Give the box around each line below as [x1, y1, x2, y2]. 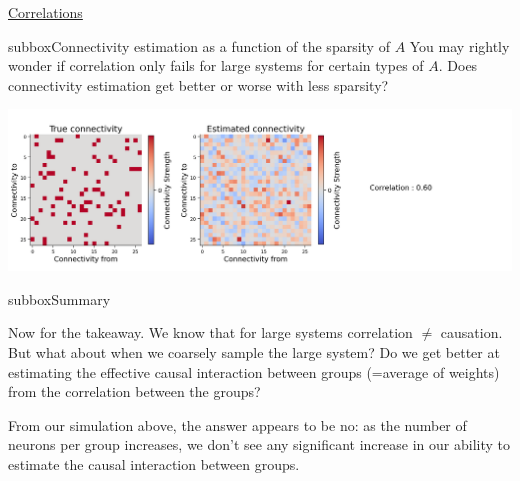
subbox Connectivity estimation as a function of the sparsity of [8, 35, 390, 56]
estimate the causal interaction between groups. [8, 454, 300, 475]
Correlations [8, 2, 83, 22]
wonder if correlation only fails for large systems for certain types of [8, 55, 424, 76]
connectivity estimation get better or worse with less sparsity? [8, 74, 389, 95]
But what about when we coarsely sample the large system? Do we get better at [8, 342, 500, 363]
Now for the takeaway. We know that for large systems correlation [8, 322, 413, 343]
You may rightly [409, 35, 510, 56]
